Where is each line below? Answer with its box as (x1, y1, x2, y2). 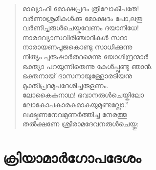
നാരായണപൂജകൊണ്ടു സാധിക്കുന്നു (22, 42, 133, 52)
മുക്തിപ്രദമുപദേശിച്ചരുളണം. (22, 80, 109, 90)
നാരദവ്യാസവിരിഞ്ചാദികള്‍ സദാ (22, 32, 127, 42)
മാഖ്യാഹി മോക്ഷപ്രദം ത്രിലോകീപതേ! (22, 3, 139, 13)
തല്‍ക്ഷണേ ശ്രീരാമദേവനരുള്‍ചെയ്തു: (22, 119, 139, 129)
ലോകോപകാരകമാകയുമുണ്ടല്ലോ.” (22, 99, 129, 109)
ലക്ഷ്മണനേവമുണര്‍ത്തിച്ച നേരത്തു (22, 109, 127, 119)
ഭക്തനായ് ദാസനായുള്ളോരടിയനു (22, 71, 132, 81)
